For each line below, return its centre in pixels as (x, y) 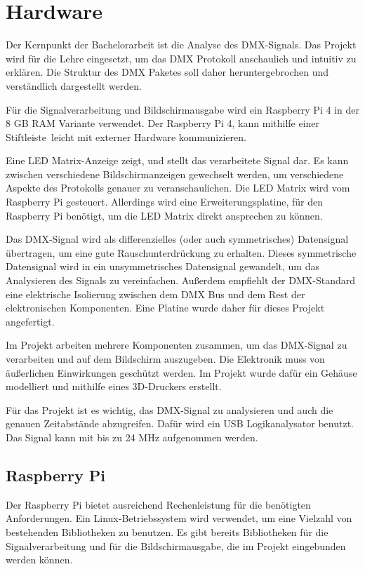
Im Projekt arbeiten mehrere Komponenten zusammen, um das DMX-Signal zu (177, 345)
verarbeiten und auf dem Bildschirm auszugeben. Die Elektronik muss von (165, 359)
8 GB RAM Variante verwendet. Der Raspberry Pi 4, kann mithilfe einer (163, 123)
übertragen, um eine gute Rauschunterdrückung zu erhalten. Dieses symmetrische (181, 252)
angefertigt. (30, 321)
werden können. (39, 560)
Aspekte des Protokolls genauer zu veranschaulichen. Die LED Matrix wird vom (178, 188)
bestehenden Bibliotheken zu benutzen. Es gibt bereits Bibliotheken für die (167, 531)
